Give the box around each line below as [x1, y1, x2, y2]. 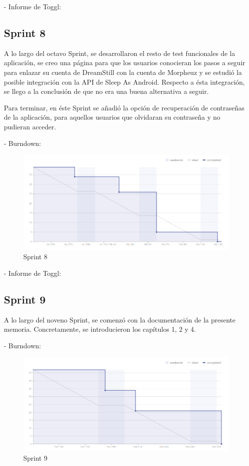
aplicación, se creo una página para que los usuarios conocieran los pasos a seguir [4, 57, 246, 68]
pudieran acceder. [4, 121, 56, 131]
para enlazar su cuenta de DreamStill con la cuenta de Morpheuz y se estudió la [4, 67, 242, 77]
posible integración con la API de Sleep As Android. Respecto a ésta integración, [4, 76, 245, 87]
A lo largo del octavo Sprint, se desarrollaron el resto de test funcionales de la [4, 48, 235, 58]
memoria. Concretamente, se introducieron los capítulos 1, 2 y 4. [4, 324, 196, 334]
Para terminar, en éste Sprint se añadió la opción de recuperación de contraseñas [4, 102, 245, 112]
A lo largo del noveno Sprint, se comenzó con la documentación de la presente [4, 314, 236, 324]
